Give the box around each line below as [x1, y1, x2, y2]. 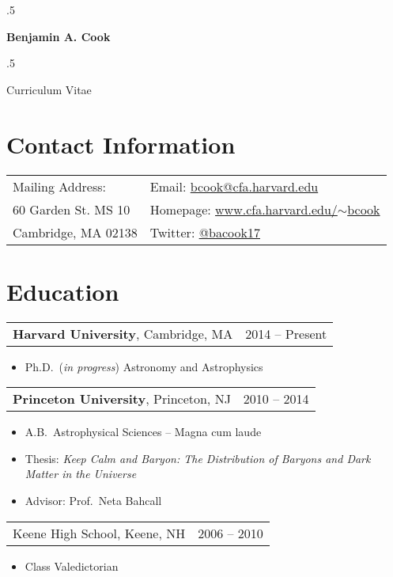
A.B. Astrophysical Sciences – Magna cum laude [25, 423, 262, 440]
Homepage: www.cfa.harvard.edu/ [149, 199, 338, 218]
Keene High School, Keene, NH [13, 523, 186, 542]
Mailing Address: [13, 177, 107, 195]
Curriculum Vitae [6, 81, 92, 97]
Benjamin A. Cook [6, 28, 111, 44]
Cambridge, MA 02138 [13, 222, 138, 241]
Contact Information [6, 127, 236, 160]
